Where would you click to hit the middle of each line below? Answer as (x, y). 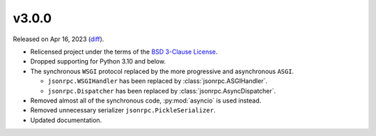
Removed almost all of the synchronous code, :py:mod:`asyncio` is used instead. (146, 100)
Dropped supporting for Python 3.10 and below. (98, 61)
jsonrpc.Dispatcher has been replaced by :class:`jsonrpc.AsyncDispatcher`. (162, 91)
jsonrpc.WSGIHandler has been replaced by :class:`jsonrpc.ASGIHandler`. (157, 81)
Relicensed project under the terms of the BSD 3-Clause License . (124, 52)
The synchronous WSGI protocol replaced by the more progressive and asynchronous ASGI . (162, 71)
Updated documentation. (66, 120)
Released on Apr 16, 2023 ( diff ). (58, 39)
